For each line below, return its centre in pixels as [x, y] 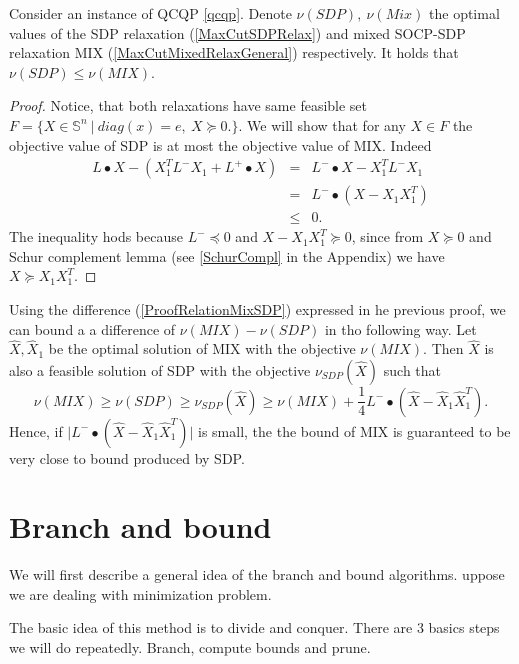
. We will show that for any [322, 124]
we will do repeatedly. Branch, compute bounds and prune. [190, 647]
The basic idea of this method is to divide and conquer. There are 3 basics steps [254, 627]
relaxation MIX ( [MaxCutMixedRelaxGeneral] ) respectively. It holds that [234, 52]
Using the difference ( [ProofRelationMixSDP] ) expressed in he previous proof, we [257, 309]
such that [412, 370]
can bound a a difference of [92, 328]
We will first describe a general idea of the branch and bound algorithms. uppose [257, 574]
